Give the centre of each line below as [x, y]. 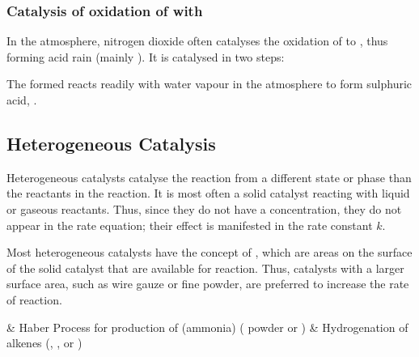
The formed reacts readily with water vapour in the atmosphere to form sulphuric [209, 84]
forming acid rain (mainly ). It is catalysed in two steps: [146, 56]
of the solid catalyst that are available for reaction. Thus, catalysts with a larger [205, 268]
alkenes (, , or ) [44, 343]
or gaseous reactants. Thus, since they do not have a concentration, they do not [204, 208]
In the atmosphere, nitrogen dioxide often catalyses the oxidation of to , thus [197, 41]
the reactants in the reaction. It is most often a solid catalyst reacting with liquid [208, 193]
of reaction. [34, 299]
